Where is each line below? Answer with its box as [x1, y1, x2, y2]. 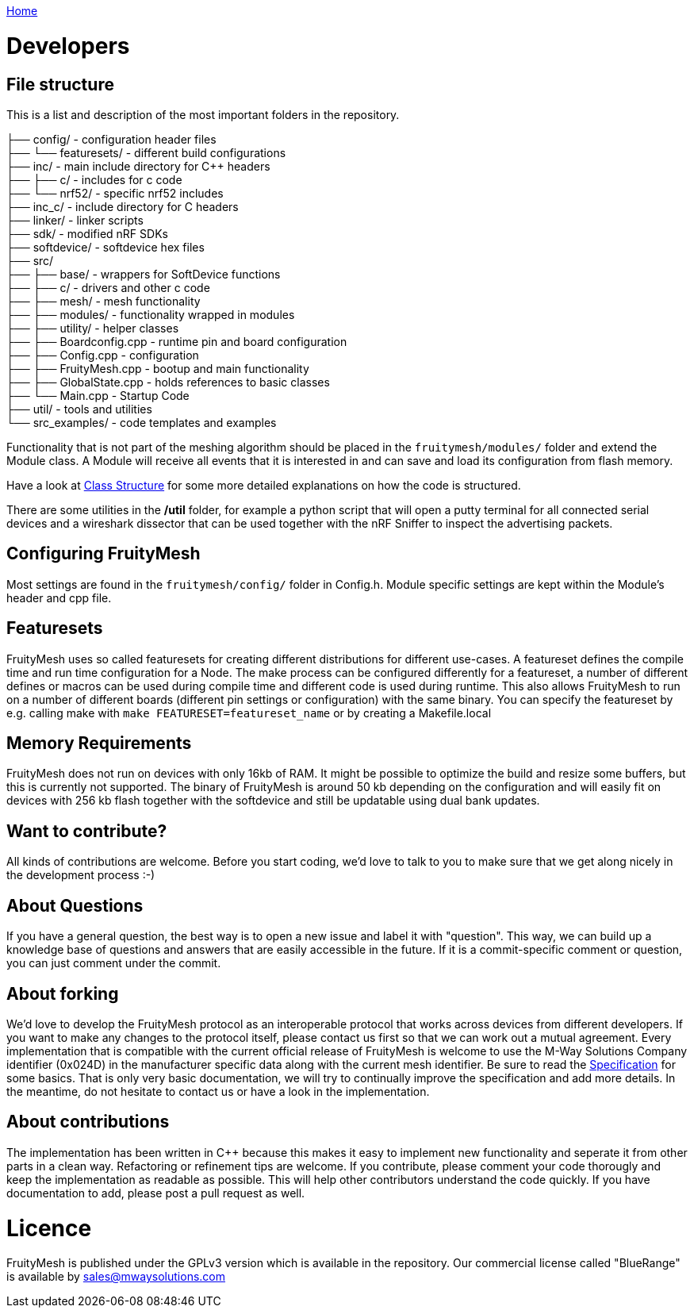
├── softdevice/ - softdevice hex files [6, 240, 205, 254]
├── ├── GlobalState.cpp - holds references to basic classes [6, 375, 330, 389]
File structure [6, 74, 114, 94]
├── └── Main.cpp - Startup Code [6, 388, 190, 402]
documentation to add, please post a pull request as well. [6, 1185, 305, 1200]
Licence [6, 1214, 92, 1242]
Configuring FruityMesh [6, 544, 201, 564]
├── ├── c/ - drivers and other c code [6, 280, 210, 294]
